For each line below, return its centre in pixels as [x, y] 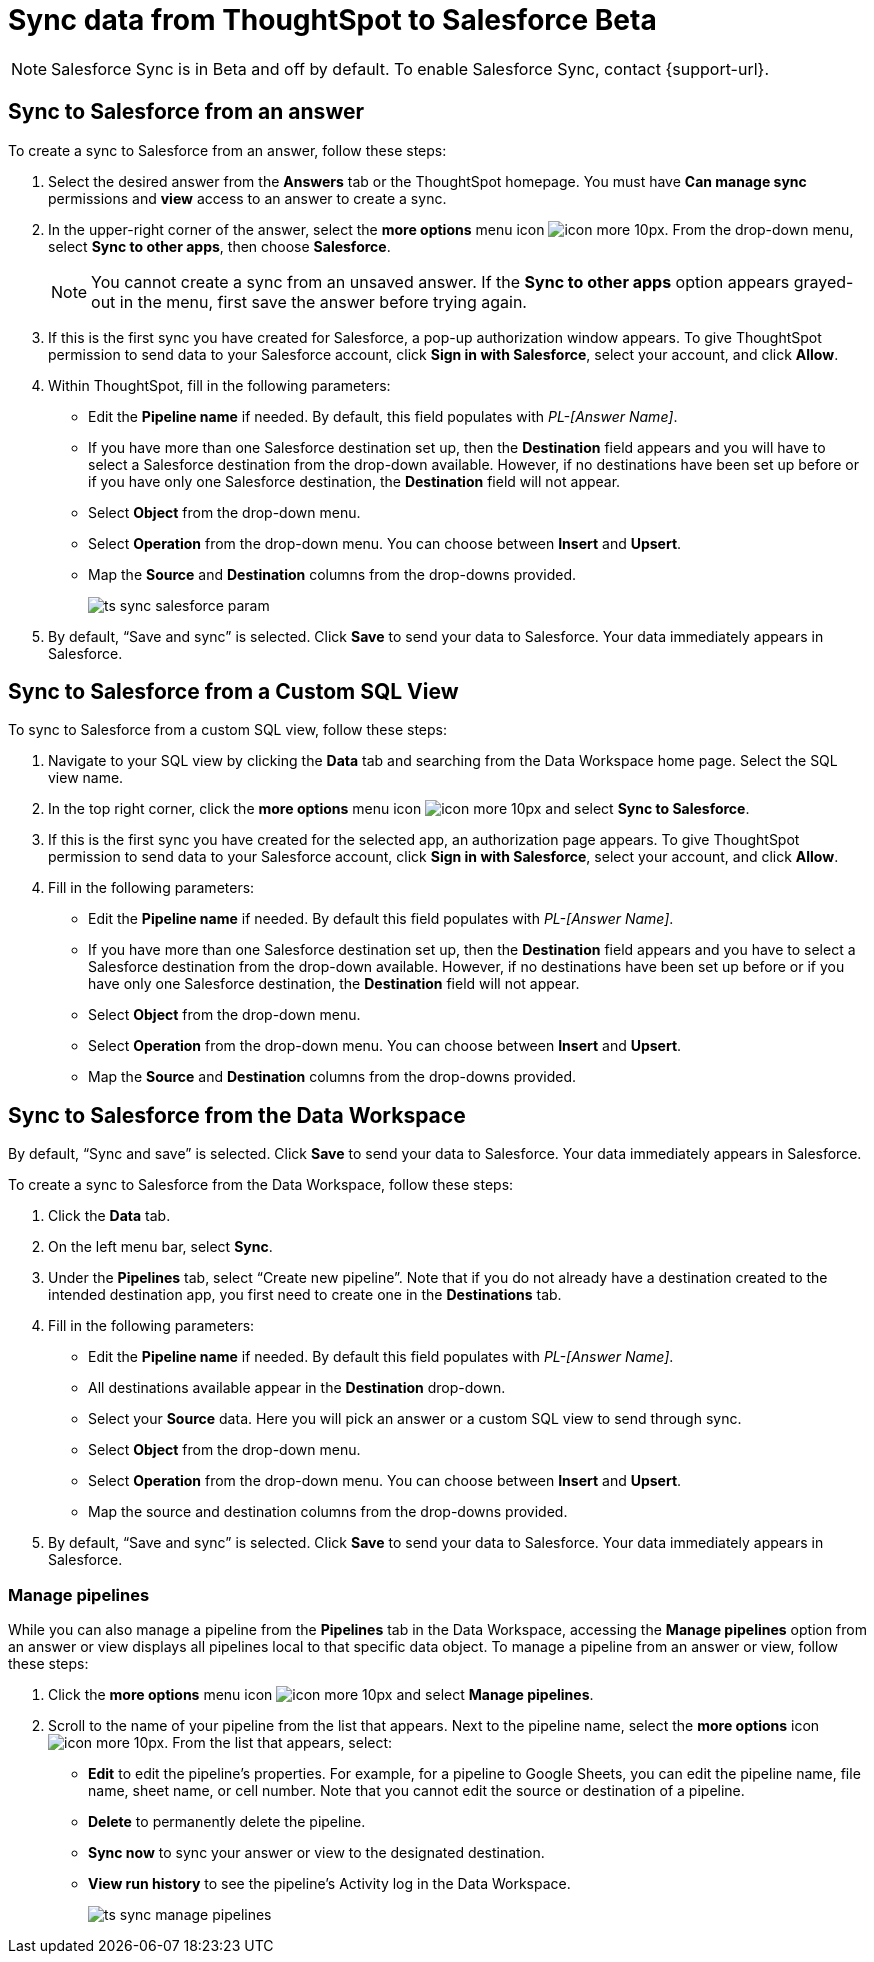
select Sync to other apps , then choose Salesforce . [219, 246]
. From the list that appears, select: [278, 1743]
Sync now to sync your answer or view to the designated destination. [316, 1853]
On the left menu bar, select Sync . [160, 1247]
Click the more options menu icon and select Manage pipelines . [321, 1695]
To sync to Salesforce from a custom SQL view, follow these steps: [228, 730]
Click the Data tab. [109, 1216]
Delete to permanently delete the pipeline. [227, 1822]
